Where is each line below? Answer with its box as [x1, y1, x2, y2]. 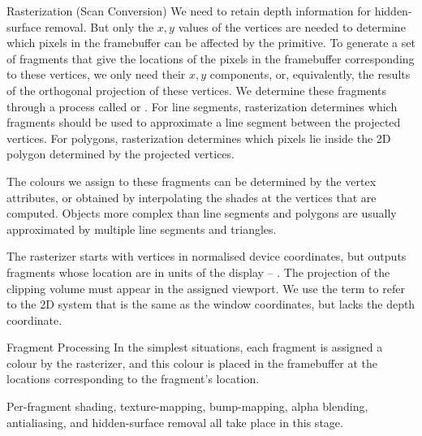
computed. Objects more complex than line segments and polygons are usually [6, 205, 397, 222]
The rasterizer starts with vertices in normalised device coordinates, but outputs [6, 248, 407, 265]
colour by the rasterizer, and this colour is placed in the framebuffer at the [6, 354, 378, 371]
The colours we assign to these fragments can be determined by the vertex [6, 172, 377, 189]
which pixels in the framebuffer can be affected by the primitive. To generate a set [6, 34, 416, 51]
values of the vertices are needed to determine [178, 18, 406, 35]
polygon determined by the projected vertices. [6, 145, 235, 162]
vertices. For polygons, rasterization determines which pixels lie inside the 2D [6, 129, 391, 146]
